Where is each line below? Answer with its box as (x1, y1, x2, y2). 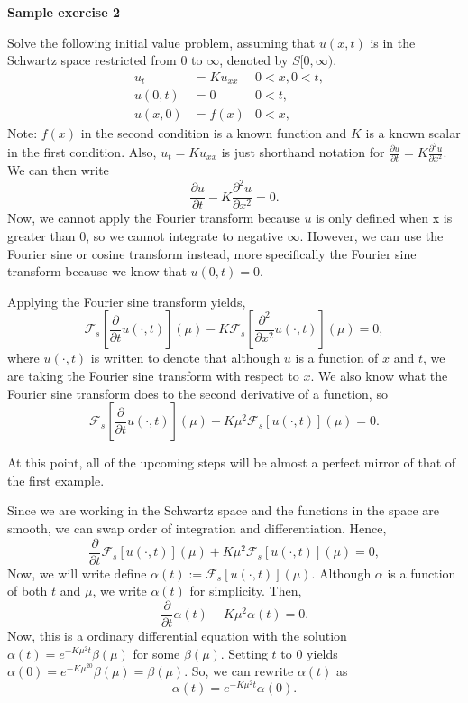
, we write (92, 581, 147, 600)
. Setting (220, 643, 268, 662)
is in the (370, 32, 416, 51)
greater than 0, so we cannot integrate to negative (7, 227, 283, 245)
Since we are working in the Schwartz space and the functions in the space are (7, 501, 440, 520)
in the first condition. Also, (7, 143, 157, 161)
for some (133, 643, 180, 662)
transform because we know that (7, 262, 187, 281)
